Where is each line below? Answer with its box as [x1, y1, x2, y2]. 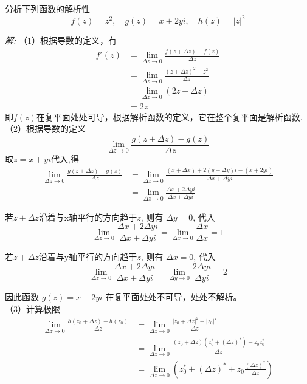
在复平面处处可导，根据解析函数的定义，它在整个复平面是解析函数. [36, 110, 303, 123]
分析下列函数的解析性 [5, 2, 90, 15]
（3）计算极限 [5, 302, 60, 315]
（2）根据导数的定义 [5, 122, 86, 135]
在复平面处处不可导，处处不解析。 [105, 290, 242, 303]
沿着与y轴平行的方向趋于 [38, 250, 137, 263]
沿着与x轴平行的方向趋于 [38, 210, 137, 223]
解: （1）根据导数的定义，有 [5, 34, 117, 47]
